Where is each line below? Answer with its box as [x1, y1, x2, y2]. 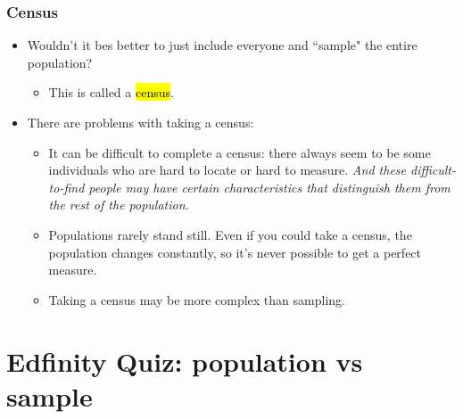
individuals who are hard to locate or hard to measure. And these [48, 160, 406, 179]
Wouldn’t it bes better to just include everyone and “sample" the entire [27, 36, 418, 54]
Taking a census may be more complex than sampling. [48, 290, 345, 308]
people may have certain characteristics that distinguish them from [88, 177, 451, 196]
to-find [48, 177, 85, 196]
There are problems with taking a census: [27, 113, 254, 131]
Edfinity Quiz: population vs [6, 342, 363, 379]
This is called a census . [48, 83, 174, 102]
